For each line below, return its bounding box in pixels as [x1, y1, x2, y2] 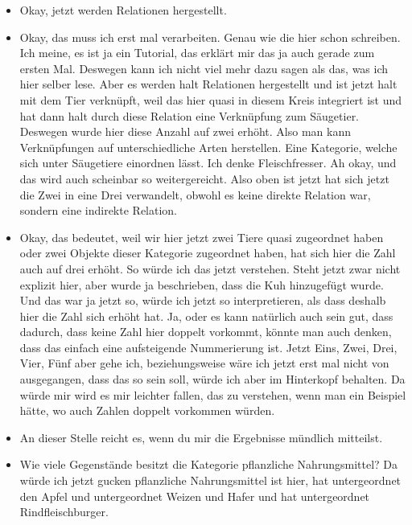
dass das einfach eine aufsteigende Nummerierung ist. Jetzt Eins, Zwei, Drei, [19, 338, 398, 355]
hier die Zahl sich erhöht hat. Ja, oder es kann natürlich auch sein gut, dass [19, 307, 393, 324]
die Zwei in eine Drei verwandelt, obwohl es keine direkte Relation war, [19, 186, 371, 203]
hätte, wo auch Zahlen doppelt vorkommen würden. [19, 402, 275, 419]
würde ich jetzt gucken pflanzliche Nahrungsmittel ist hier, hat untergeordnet [19, 472, 402, 489]
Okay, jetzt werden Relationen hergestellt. [19, 2, 227, 18]
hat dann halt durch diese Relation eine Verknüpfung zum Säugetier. [19, 107, 360, 124]
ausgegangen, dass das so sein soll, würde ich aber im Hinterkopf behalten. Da [19, 371, 406, 388]
